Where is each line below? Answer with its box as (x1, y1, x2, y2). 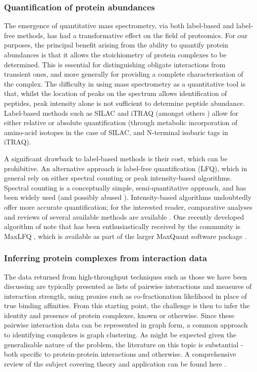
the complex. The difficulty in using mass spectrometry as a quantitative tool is (4, 78, 246, 89)
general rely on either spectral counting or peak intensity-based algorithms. (4, 173, 232, 183)
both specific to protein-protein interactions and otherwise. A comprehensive (4, 349, 236, 359)
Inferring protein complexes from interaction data (4, 252, 207, 264)
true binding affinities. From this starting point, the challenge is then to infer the (4, 300, 250, 311)
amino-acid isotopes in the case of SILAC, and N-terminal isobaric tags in (4, 127, 228, 137)
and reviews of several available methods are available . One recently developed (4, 211, 244, 222)
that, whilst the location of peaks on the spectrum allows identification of (4, 88, 227, 98)
